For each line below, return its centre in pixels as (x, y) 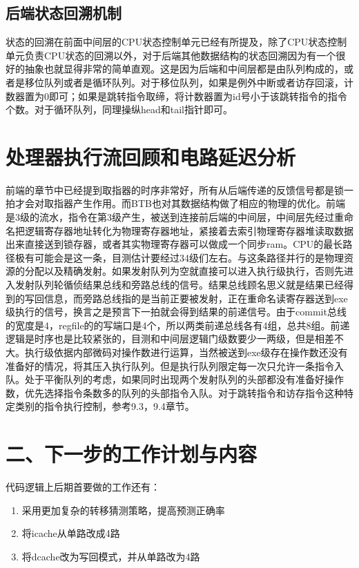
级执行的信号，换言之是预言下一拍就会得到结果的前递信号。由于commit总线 (176, 312)
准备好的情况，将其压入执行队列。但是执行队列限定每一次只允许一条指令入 (175, 365)
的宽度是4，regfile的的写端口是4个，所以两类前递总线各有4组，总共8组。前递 (178, 325)
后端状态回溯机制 (64, 13)
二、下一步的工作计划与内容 (132, 454)
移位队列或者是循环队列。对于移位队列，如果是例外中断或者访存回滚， (184, 82)
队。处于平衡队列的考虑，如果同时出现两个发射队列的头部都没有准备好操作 (175, 379)
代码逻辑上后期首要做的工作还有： (83, 487)
